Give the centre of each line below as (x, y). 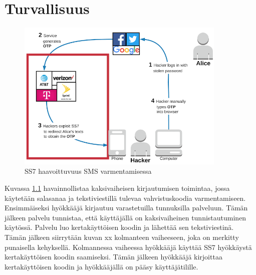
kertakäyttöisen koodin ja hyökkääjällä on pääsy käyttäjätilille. (101, 266)
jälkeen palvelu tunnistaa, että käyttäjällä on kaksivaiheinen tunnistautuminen (125, 217)
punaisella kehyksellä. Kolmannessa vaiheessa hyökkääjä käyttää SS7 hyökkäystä (128, 247)
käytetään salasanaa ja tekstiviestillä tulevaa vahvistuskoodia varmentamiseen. (125, 198)
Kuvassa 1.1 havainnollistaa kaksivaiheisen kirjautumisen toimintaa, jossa (117, 188)
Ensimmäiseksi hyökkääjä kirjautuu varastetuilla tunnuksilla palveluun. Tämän (126, 208)
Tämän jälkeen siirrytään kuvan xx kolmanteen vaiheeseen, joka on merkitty (122, 237)
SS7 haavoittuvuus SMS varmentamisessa (88, 171)
